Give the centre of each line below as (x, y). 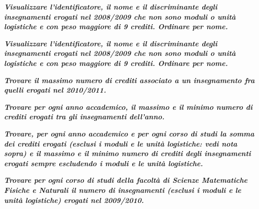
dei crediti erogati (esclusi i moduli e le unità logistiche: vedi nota (121, 143)
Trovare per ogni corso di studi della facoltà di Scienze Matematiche (126, 180)
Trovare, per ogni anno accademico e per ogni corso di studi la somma (129, 133)
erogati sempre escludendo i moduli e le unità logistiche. (104, 163)
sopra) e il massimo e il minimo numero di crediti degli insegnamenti (127, 153)
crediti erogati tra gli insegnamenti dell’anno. (84, 117)
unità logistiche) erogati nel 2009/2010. (74, 200)
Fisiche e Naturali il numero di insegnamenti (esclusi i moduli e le (123, 190)
